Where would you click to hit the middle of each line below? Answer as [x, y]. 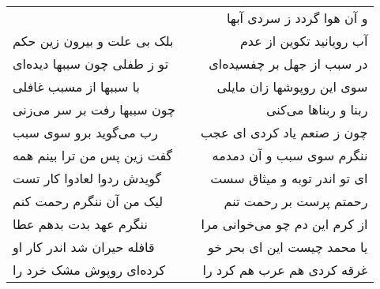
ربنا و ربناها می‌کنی [317, 109]
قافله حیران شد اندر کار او [84, 247]
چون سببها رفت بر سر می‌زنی [94, 109]
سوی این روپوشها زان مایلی [292, 86]
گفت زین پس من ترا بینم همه [93, 155]
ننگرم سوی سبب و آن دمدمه [290, 155]
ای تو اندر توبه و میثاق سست [289, 178]
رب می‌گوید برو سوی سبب [85, 132]
